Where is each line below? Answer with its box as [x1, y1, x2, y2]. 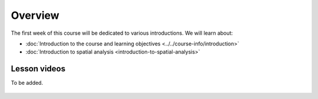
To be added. [11, 80, 44, 87]
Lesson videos [11, 64, 66, 74]
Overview [11, 9, 59, 22]
